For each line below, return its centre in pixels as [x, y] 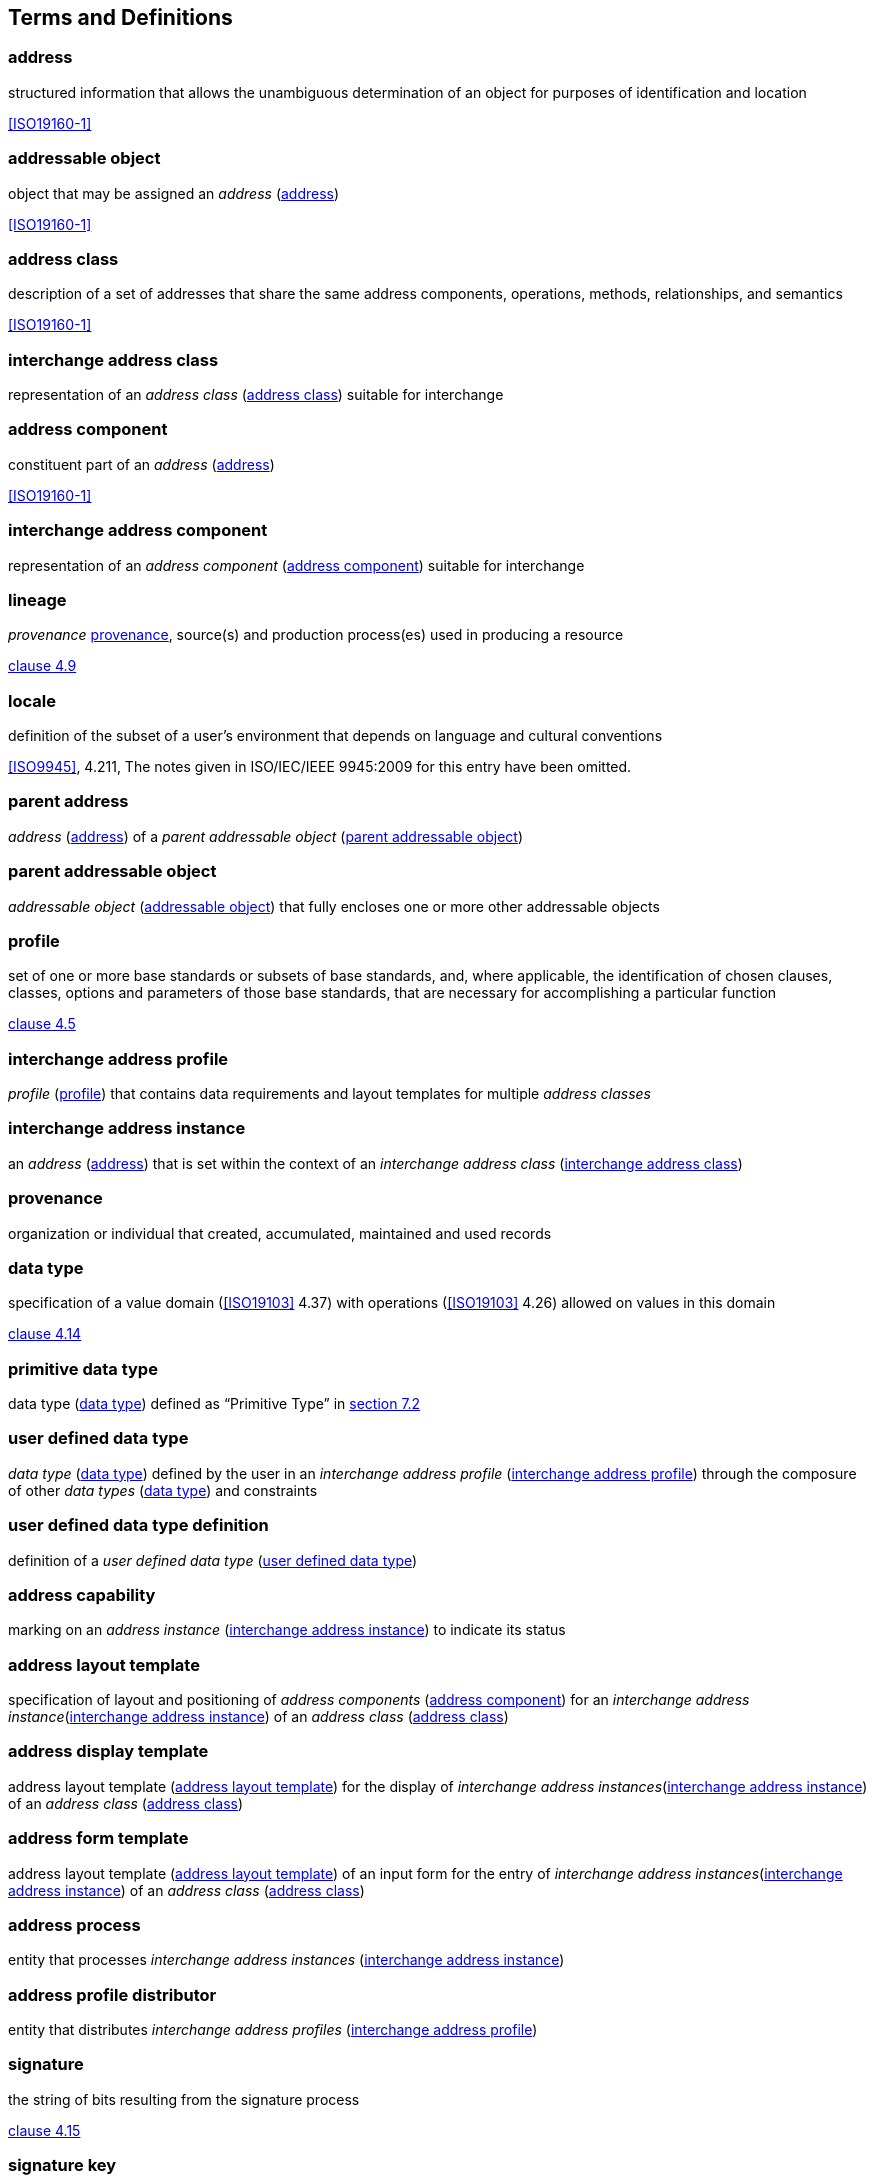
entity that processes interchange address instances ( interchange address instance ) [286, 1960]
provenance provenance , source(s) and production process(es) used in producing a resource [316, 635]
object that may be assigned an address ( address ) [174, 193]
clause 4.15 [44, 2130]
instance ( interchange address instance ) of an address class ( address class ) [258, 1717]
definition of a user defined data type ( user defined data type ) [213, 1560]
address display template [108, 1751]
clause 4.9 [42, 666]
